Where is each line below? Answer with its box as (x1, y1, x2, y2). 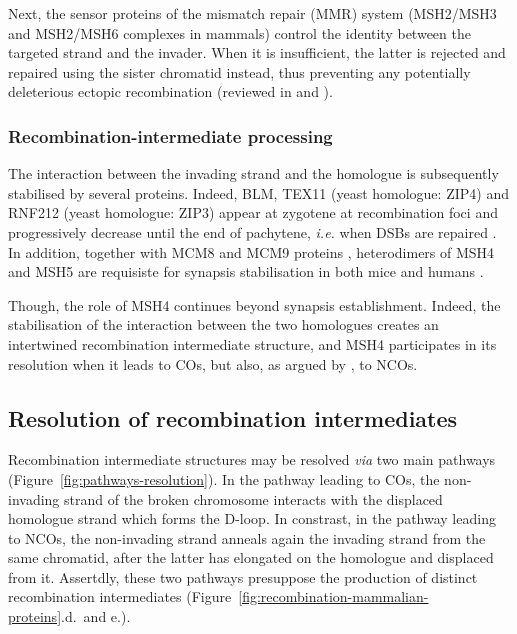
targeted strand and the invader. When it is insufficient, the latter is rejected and (8, 42, 506, 63)
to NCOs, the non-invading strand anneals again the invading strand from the (8, 527, 486, 548)
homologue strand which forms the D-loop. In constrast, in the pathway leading (8, 508, 496, 529)
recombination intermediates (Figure (8, 586, 232, 607)
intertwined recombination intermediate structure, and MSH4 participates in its (8, 333, 497, 354)
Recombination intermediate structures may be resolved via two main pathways (8, 449, 496, 470)
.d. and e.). (61, 606, 131, 627)
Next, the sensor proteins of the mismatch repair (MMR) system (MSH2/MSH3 (8, 3, 497, 23)
